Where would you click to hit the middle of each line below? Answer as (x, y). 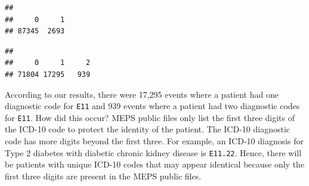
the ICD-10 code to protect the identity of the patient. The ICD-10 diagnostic (148, 129)
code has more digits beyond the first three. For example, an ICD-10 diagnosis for (154, 141)
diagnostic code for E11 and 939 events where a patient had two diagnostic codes (152, 106)
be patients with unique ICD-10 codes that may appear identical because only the (155, 164)
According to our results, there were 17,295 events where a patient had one (142, 94)
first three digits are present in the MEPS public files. (103, 176)
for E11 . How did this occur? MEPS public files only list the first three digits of (150, 117)
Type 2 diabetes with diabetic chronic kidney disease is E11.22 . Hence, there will (153, 152)
